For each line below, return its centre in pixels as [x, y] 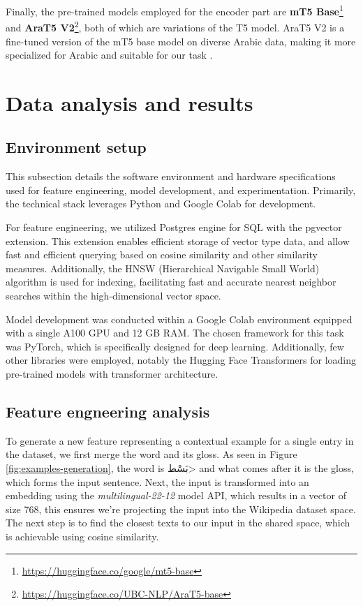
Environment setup [76, 147]
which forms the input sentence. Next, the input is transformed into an [157, 481]
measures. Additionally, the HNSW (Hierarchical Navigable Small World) [163, 268]
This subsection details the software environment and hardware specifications [171, 176]
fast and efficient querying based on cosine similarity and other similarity [162, 254]
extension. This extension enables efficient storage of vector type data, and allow [178, 241]
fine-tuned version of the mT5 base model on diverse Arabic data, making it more [181, 41]
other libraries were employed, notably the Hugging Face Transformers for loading [181, 360]
